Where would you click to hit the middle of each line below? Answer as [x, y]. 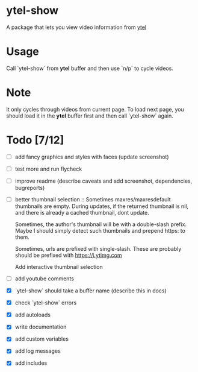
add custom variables [42, 339]
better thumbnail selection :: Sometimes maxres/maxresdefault [93, 199]
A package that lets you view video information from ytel [76, 27]
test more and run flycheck [48, 169]
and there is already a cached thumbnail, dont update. [82, 213]
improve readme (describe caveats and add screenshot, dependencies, [104, 181]
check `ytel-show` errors [46, 303]
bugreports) [30, 188]
